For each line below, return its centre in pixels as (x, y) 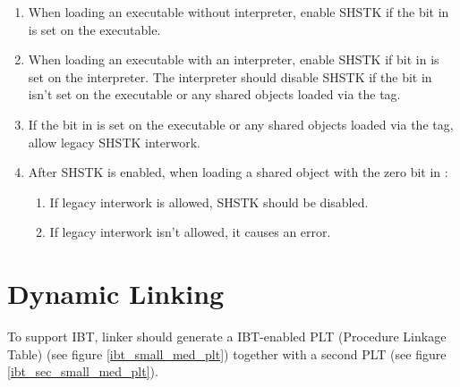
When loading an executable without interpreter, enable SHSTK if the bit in (239, 12)
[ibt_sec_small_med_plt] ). (83, 371)
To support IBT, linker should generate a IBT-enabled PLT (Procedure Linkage (227, 337)
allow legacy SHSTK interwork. (114, 142)
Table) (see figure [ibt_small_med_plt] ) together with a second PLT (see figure (227, 353)
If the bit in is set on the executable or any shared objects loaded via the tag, (241, 124)
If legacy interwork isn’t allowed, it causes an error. (190, 232)
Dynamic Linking (116, 294)
